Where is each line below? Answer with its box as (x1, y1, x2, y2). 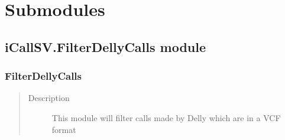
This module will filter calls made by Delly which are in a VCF (51, 111, 281, 123)
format (51, 123, 76, 135)
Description (28, 92, 70, 104)
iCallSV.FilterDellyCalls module (5, 37, 206, 56)
